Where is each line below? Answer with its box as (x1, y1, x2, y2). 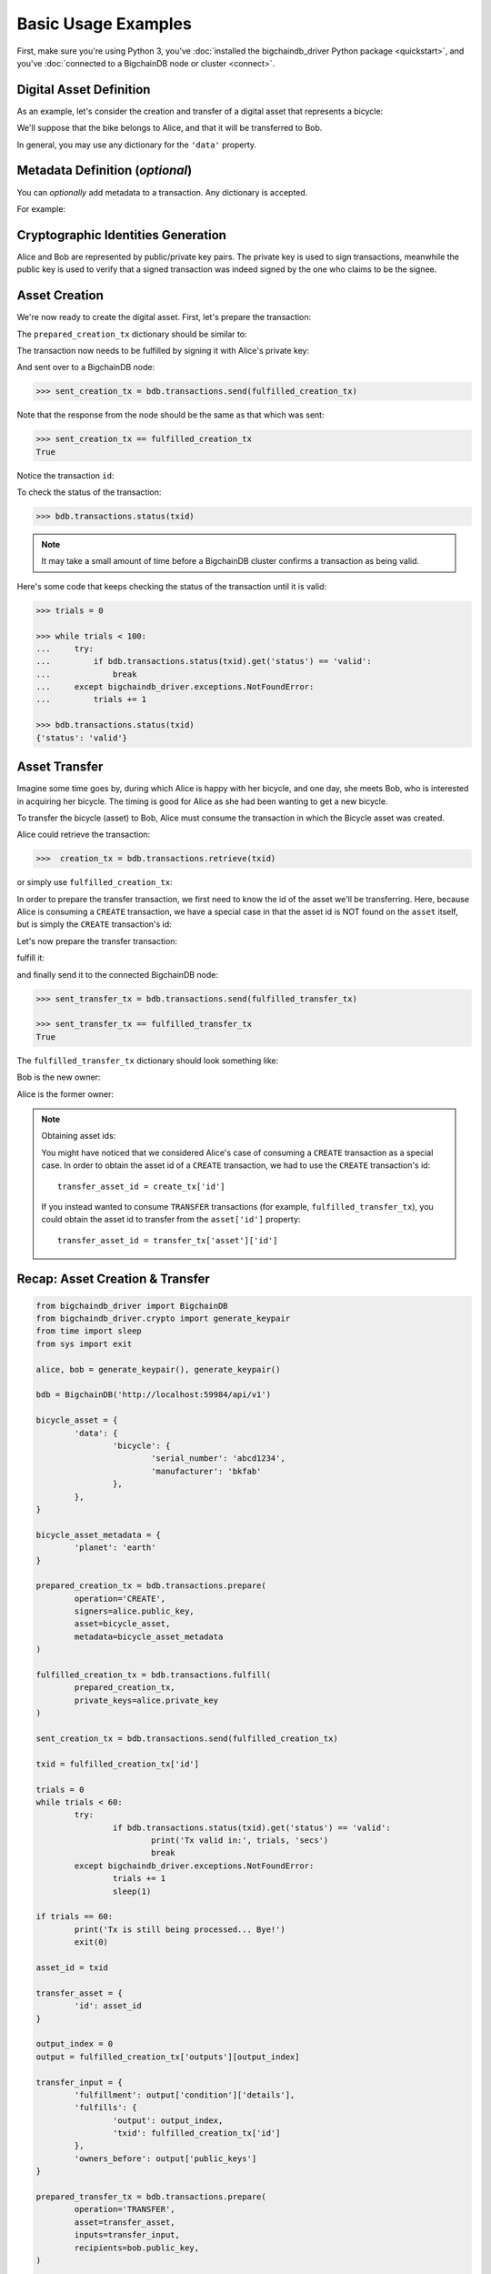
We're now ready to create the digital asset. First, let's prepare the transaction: (16, 312, 312, 323)
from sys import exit (35, 1338, 133, 1349)
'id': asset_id (74, 2001, 143, 2011)
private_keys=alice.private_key (74, 1695, 218, 1705)
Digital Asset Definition (16, 82, 151, 97)
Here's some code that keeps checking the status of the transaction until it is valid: (16, 580, 327, 591)
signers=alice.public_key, (74, 1606, 195, 1616)
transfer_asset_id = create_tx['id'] (57, 1181, 226, 1192)
